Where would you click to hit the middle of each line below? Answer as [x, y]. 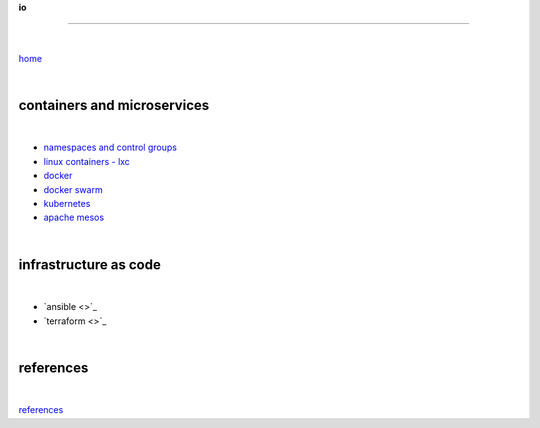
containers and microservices [114, 105]
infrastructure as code [90, 264]
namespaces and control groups [110, 147]
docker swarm [73, 189]
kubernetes [67, 204]
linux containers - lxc [86, 161]
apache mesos [74, 217]
